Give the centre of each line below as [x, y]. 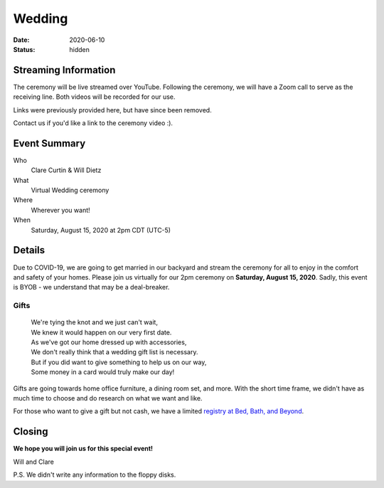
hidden [80, 49]
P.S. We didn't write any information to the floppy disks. [95, 475]
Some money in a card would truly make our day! [103, 372]
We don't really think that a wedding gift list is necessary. [114, 352]
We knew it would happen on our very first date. [101, 332]
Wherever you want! [60, 210]
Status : [24, 49]
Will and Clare [34, 462]
